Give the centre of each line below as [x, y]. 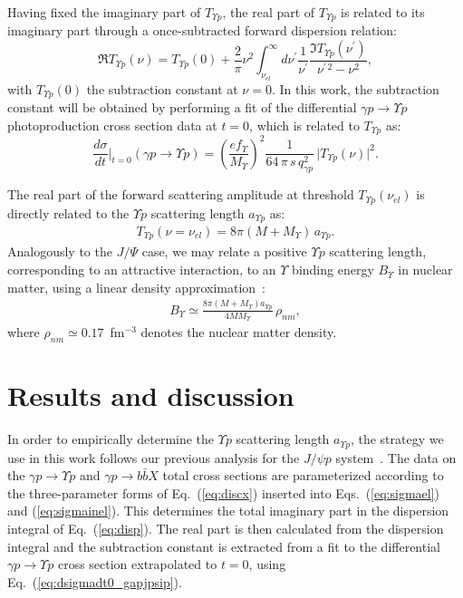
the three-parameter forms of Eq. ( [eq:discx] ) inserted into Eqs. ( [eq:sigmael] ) [224, 492]
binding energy [333, 270]
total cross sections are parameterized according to [303, 475]
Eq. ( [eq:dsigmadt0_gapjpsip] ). [95, 581]
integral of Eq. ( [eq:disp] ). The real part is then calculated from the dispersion [226, 528]
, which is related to [304, 125]
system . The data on [396, 457]
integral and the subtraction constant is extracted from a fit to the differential [224, 546]
